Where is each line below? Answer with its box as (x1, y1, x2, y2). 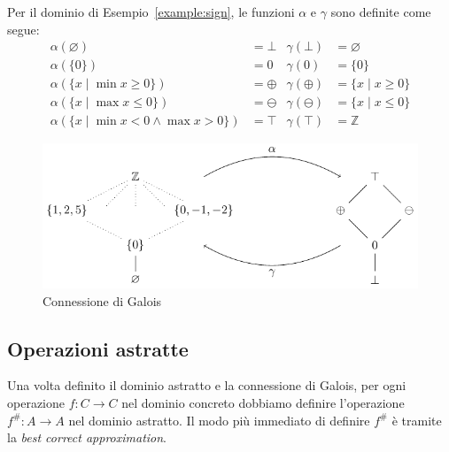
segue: (7, 19, 40, 38)
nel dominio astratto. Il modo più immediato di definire (68, 410, 370, 429)
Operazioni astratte (7, 334, 189, 362)
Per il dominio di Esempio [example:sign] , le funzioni (7, 3, 295, 20)
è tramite (391, 410, 442, 429)
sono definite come (330, 3, 431, 20)
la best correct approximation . (7, 428, 167, 447)
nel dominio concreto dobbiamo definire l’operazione (121, 393, 405, 411)
